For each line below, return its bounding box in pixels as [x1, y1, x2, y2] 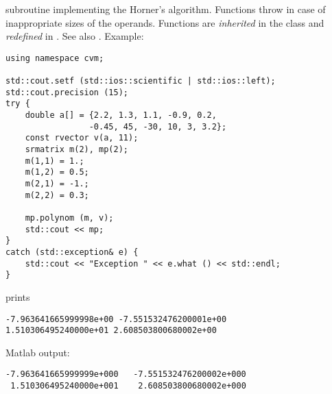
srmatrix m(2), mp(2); [25, 145, 128, 155]
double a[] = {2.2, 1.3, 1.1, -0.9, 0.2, [25, 110, 217, 121]
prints [5, 289, 30, 304]
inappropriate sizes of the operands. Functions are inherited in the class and [5, 15, 324, 29]
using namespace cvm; [5, 53, 104, 63]
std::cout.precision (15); [5, 87, 128, 97]
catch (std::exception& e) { [5, 247, 139, 257]
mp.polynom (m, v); [25, 212, 114, 223]
